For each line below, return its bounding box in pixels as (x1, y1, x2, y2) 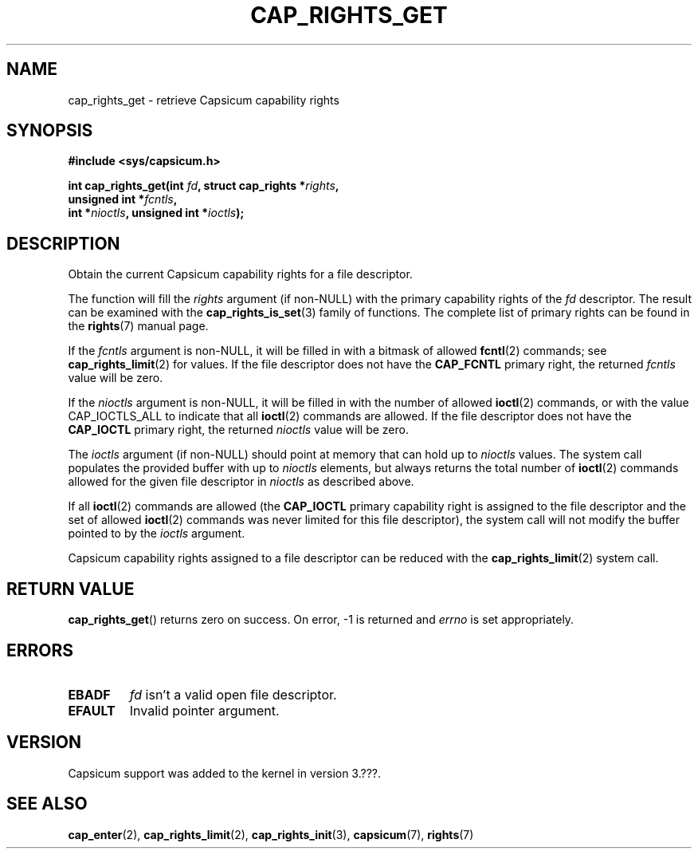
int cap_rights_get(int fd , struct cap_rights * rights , (68, 179, 339, 193)
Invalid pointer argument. (129, 702, 280, 719)
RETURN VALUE (6, 578, 135, 599)
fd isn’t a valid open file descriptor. (129, 686, 337, 703)
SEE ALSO (6, 794, 88, 814)
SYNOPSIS (6, 120, 93, 141)
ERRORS (6, 640, 74, 660)
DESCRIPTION (6, 233, 120, 254)
